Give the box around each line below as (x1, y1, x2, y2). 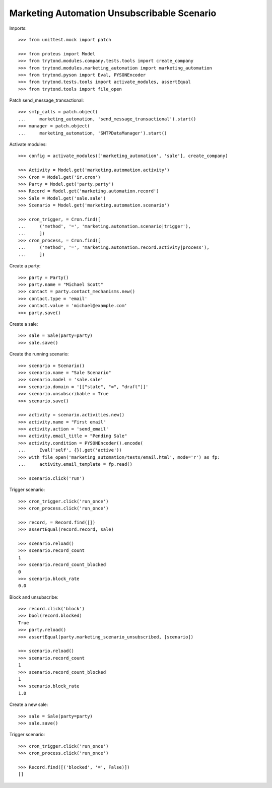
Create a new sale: (9, 701, 48, 707)
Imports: (9, 25, 27, 31)
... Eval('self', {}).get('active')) (18, 447, 122, 453)
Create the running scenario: (9, 351, 69, 357)
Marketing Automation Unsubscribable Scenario (9, 8, 217, 19)
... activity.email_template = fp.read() (18, 461, 133, 467)
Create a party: (9, 263, 41, 269)
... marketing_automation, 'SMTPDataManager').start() (18, 130, 167, 136)
